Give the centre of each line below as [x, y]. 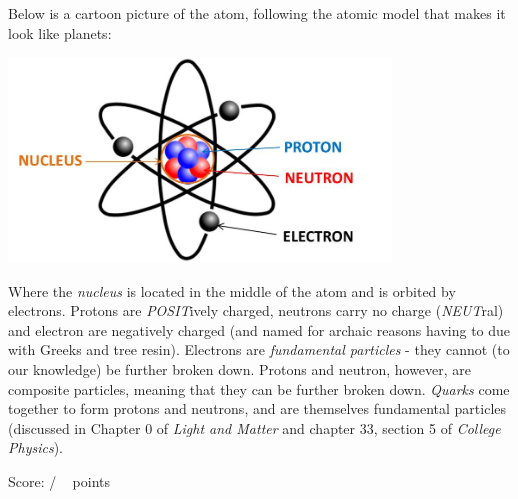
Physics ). [35, 447]
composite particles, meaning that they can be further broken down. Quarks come [259, 388]
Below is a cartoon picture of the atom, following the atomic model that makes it [257, 13]
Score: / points [59, 480]
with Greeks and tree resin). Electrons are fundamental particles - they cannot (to [259, 349]
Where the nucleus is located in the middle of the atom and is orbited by [232, 290]
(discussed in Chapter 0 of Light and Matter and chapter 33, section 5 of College [254, 427]
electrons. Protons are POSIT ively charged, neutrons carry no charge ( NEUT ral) [256, 310]
